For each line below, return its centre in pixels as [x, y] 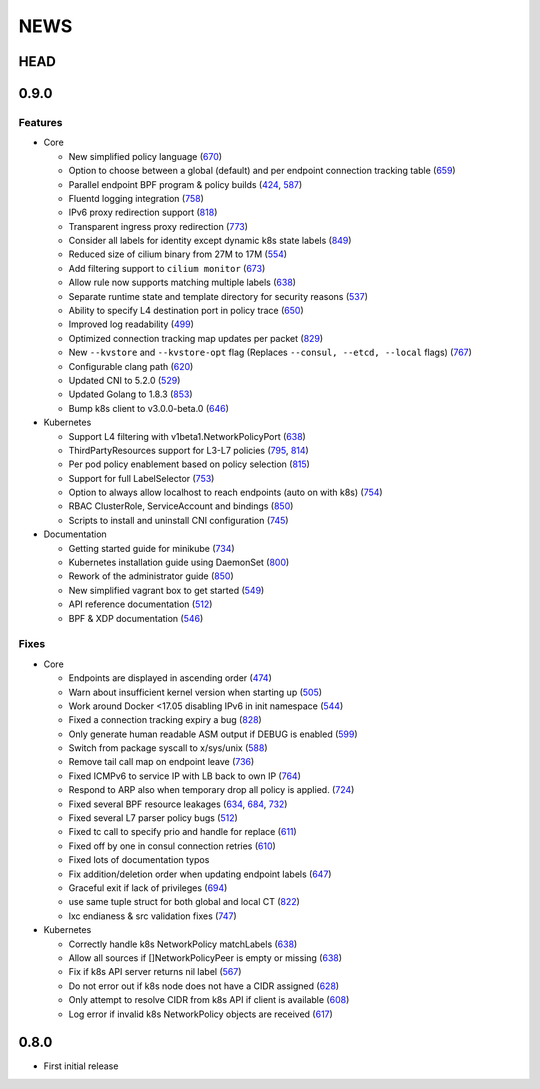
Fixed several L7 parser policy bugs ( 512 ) [153, 818]
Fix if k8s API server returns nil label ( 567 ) [155, 972]
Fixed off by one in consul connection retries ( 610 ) [172, 846]
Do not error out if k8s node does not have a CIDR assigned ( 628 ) [204, 986]
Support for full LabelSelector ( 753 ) [141, 478]
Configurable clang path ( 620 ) [131, 366]
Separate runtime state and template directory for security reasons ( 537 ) [218, 296]
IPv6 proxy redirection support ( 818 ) [143, 212]
